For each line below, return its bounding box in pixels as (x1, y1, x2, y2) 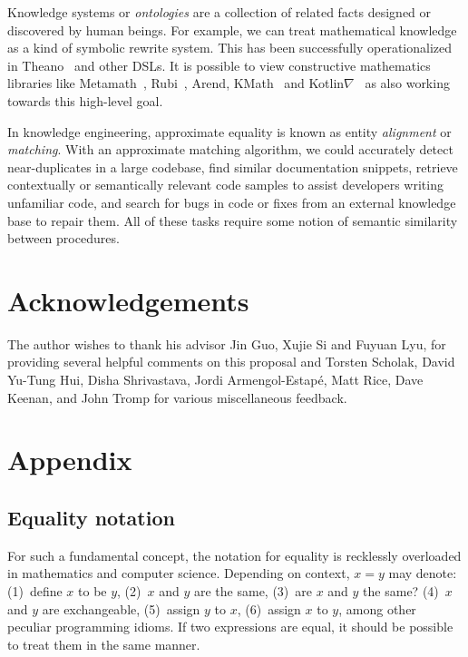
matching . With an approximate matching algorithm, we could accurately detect (7, 140, 453, 159)
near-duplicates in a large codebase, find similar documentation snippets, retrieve (7, 157, 458, 176)
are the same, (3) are (193, 581, 312, 600)
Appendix (7, 441, 132, 478)
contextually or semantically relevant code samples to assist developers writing (7, 175, 444, 194)
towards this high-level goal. (7, 91, 163, 110)
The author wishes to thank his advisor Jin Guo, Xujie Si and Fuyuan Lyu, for (7, 334, 446, 353)
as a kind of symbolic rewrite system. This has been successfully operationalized (7, 38, 452, 57)
